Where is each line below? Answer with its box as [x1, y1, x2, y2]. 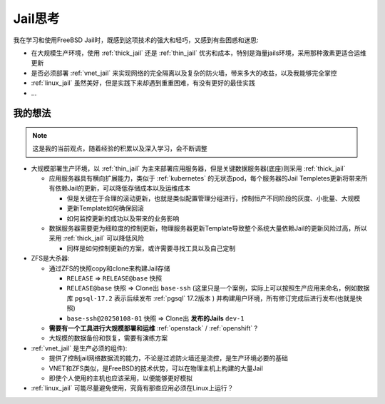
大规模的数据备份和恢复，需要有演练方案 [48, 334, 168, 343]
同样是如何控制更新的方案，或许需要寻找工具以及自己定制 [66, 243, 235, 253]
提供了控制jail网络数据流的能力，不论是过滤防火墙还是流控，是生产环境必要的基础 [48, 354, 289, 363]
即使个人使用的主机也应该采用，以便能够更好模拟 [48, 373, 192, 382]
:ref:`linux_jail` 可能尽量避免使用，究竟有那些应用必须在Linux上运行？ [31, 384, 234, 393]
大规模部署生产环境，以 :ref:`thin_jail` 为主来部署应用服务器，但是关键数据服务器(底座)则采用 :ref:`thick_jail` [31, 164, 346, 173]
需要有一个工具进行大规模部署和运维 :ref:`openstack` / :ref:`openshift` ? [48, 323, 258, 332]
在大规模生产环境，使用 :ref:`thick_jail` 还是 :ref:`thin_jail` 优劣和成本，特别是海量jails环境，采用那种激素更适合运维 [31, 49, 367, 57]
